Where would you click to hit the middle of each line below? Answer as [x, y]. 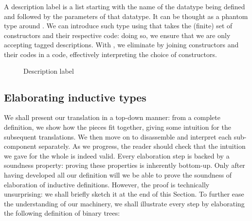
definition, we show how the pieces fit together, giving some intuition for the [117, 127]
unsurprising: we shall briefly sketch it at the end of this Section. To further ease [124, 194]
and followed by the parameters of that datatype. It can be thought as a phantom [126, 16]
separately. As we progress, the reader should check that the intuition [142, 146]
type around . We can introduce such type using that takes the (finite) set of [118, 26]
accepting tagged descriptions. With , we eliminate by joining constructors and [121, 45]
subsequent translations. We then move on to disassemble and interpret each [118, 136]
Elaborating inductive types [75, 97]
